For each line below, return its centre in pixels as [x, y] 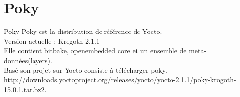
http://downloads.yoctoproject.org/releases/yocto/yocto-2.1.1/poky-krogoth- [120, 80]
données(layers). [28, 60]
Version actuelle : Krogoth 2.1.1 [52, 41]
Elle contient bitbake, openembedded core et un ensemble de [95, 50]
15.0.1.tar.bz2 [24, 89]
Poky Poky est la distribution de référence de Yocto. [83, 31]
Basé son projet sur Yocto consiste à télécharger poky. [86, 70]
